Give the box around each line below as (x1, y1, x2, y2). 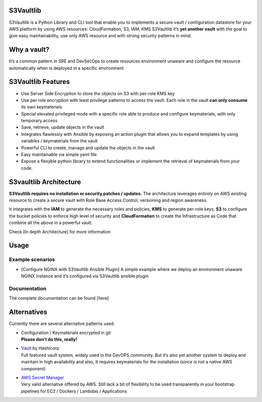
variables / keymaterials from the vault (21, 138, 98, 144)
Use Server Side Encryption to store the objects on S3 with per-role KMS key (21, 90, 175, 96)
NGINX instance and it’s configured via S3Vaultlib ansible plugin (21, 273, 149, 279)
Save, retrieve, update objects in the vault (21, 124, 104, 130)
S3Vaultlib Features (9, 78, 70, 86)
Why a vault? (9, 46, 49, 54)
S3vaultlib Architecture (9, 177, 81, 186)
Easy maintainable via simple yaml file (21, 152, 97, 158)
